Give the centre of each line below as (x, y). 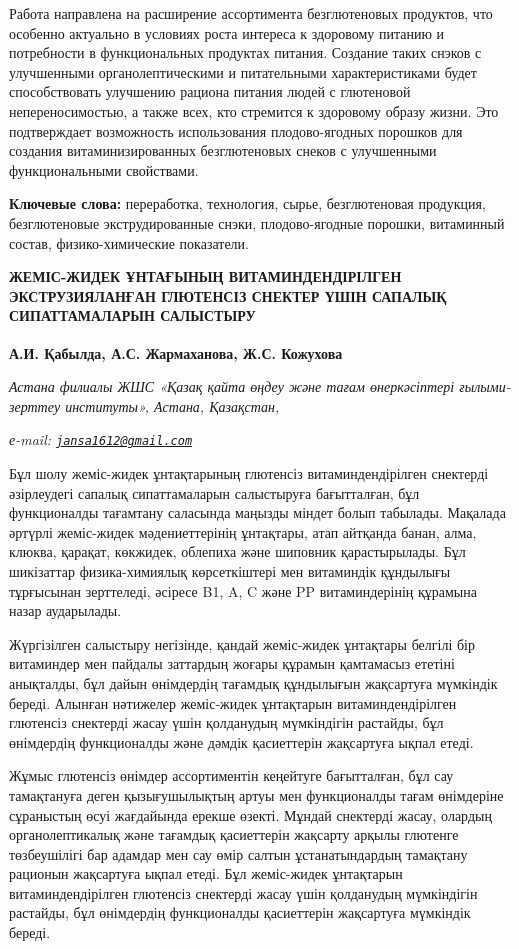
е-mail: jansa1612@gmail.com (101, 439)
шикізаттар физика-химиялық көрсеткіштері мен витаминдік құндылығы (230, 570)
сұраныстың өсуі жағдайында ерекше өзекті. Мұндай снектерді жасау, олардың (250, 814)
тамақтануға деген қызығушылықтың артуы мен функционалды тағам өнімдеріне (256, 794)
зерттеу (35, 405)
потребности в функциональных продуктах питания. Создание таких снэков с (245, 52)
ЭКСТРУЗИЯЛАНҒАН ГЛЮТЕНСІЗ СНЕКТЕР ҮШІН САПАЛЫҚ (228, 295)
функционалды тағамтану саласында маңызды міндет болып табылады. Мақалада (257, 512)
